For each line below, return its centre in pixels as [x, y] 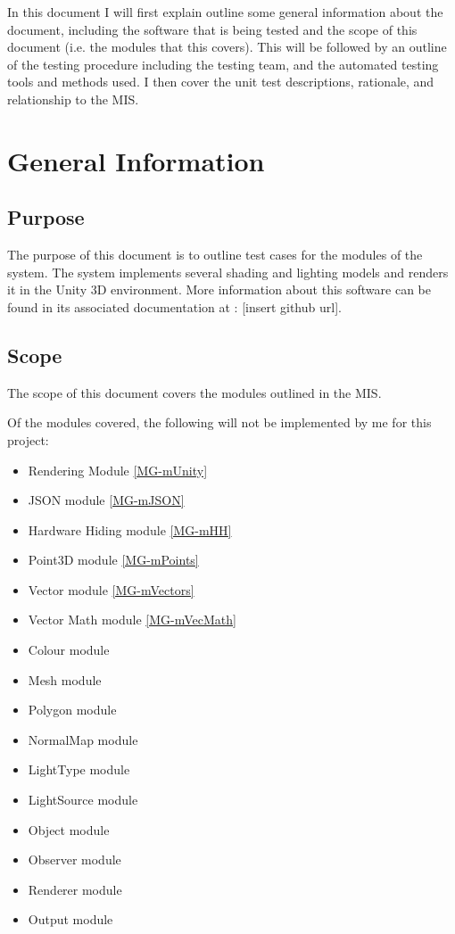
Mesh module [65, 679]
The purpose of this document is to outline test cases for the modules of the [215, 255]
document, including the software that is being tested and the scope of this [212, 29]
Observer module [74, 860]
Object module [69, 829]
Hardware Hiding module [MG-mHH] [130, 529]
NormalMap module [83, 739]
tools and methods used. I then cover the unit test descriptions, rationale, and [221, 82]
